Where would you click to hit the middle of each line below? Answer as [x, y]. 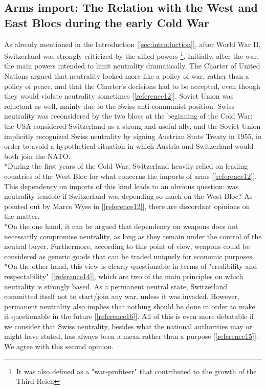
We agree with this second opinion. [59, 346]
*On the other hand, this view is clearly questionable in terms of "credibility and [131, 266]
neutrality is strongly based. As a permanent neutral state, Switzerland [116, 286]
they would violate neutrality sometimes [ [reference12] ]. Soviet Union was [119, 96]
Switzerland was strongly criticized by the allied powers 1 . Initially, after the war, [131, 55]
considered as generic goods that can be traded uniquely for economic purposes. [129, 256]
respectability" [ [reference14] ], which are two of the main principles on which [124, 276]
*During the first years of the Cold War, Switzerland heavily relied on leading [126, 166]
